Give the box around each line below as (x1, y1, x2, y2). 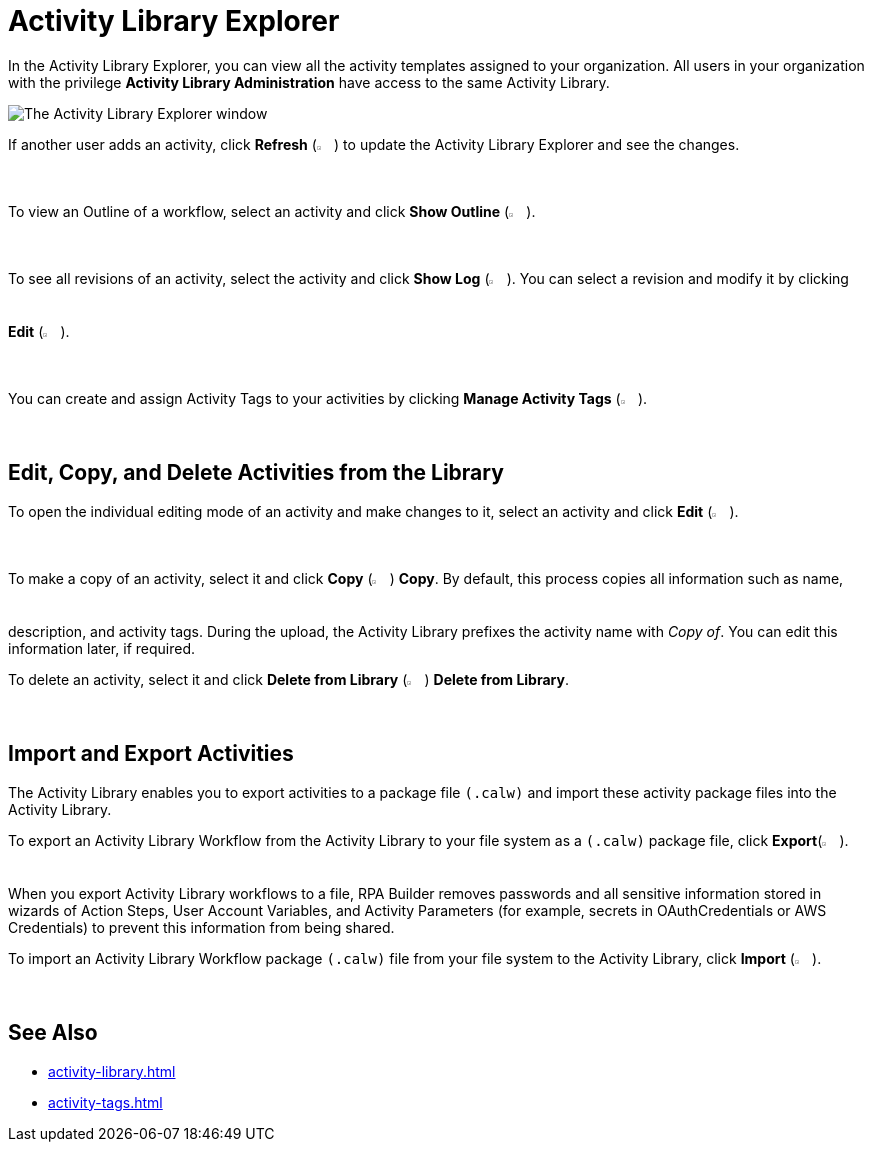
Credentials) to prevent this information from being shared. (8, 918, 395, 936)
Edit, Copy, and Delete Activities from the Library (8, 460, 504, 486)
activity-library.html (48, 1062, 176, 1080)
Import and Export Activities (8, 741, 294, 767)
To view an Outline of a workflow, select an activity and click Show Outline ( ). (8, 202, 536, 220)
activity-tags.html (48, 1093, 163, 1111)
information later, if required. (8, 639, 195, 657)
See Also (8, 1020, 98, 1046)
